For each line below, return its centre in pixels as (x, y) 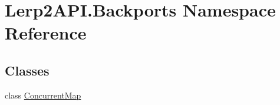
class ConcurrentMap (43, 95)
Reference (46, 33)
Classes (27, 70)
